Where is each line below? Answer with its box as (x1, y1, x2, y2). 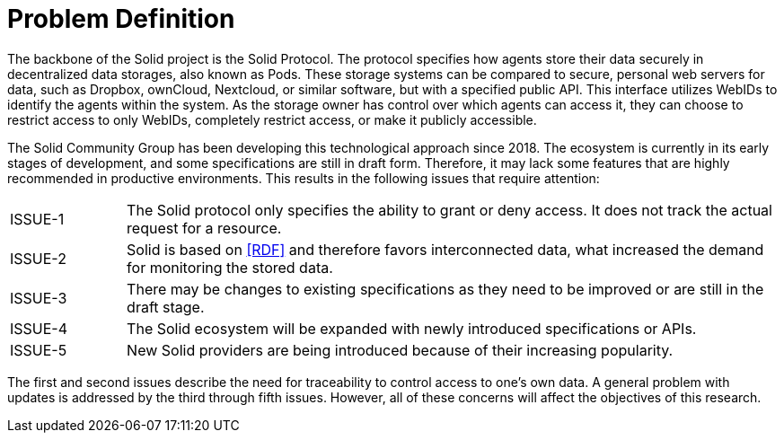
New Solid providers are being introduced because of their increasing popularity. (127, 340, 674, 359)
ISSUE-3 (10, 288, 67, 307)
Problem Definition (7, 4, 235, 34)
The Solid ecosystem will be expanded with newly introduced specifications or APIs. (127, 319, 697, 338)
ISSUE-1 (10, 209, 65, 228)
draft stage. (127, 297, 205, 316)
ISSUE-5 (10, 340, 67, 359)
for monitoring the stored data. (127, 258, 333, 277)
